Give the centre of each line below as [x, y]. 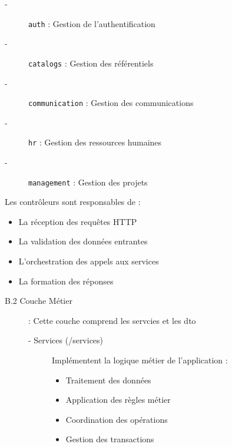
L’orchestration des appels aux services [89, 261]
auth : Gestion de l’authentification [92, 23]
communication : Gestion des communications [111, 103]
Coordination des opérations [117, 419]
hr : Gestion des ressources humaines [95, 142]
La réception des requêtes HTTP [78, 221]
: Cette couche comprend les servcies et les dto [112, 320]
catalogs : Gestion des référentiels [91, 63]
